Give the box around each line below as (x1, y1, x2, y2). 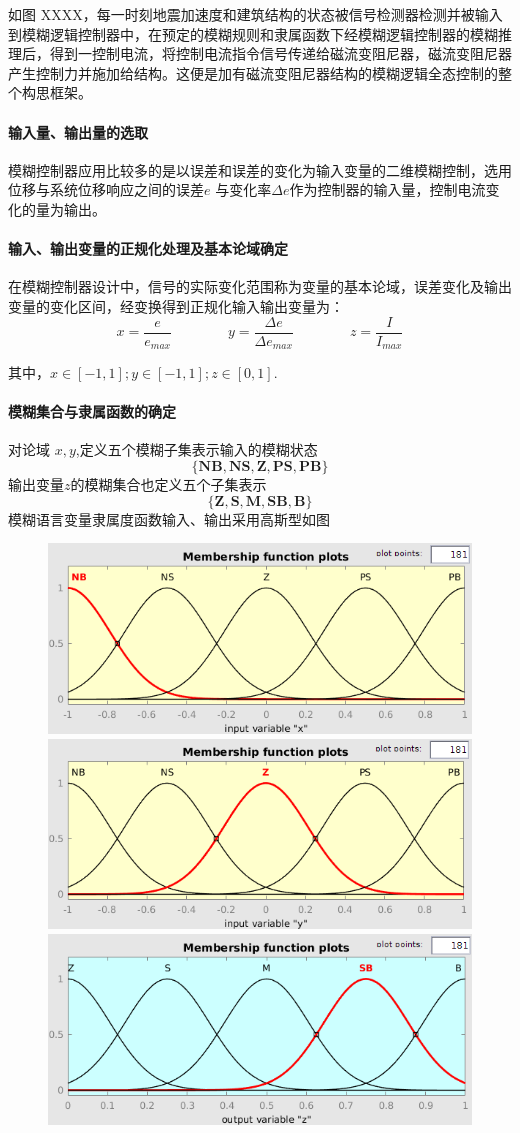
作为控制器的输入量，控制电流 (289, 179, 486, 200)
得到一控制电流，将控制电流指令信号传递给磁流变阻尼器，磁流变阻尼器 (49, 43, 512, 64)
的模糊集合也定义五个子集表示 (70, 474, 267, 495)
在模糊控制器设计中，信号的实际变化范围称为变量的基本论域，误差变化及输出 (8, 276, 512, 297)
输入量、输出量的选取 (8, 121, 148, 142)
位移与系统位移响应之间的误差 (8, 179, 204, 200)
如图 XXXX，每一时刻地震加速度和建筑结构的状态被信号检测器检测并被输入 (8, 4, 503, 24)
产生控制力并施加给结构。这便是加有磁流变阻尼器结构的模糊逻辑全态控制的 (8, 62, 498, 83)
